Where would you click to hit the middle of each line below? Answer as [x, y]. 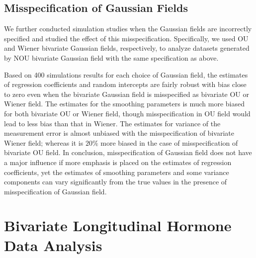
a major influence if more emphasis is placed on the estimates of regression [118, 162]
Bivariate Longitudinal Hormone [118, 225]
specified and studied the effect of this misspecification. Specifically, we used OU [126, 38]
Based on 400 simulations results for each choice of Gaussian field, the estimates [126, 74]
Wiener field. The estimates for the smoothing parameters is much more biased [124, 104]
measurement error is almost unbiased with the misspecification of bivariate [119, 133]
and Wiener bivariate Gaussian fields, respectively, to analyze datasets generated [127, 48]
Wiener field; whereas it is [44, 142]
